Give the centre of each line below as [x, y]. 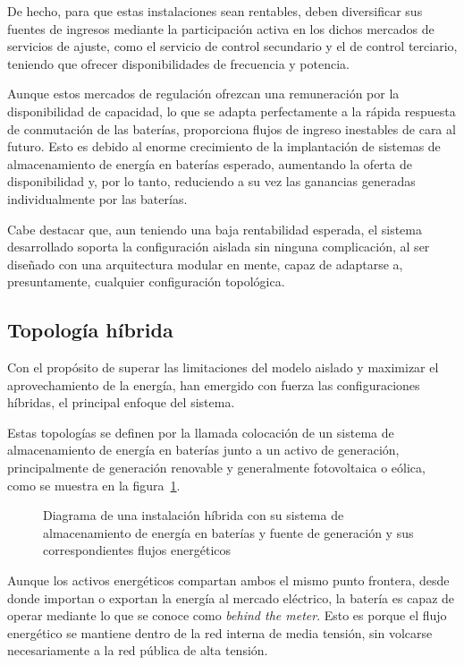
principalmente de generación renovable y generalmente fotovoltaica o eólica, [216, 468]
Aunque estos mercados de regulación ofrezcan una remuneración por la [203, 94]
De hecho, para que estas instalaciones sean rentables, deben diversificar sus [215, 11]
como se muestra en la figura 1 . [94, 485]
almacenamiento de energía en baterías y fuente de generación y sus [228, 532]
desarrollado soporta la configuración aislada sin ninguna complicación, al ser [219, 247]
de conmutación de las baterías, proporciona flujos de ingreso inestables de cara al [232, 128]
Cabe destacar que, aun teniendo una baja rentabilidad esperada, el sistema [215, 229]
